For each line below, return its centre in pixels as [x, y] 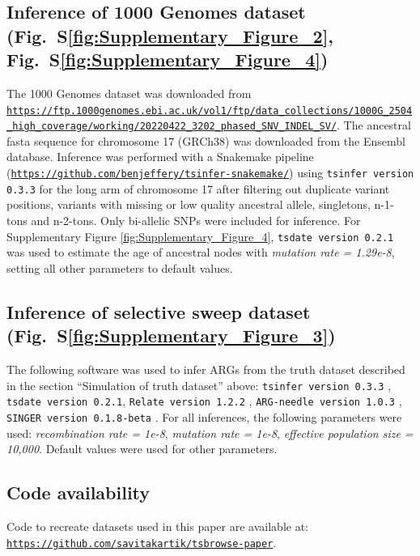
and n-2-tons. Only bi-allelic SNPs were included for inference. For [196, 220]
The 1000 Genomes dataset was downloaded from [129, 93]
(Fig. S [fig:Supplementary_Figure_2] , [170, 35]
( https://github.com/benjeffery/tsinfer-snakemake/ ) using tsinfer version [210, 173]
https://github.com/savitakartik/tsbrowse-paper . [142, 542]
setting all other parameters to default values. [120, 267]
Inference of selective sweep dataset [159, 311]
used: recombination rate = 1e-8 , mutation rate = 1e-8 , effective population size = [210, 433]
